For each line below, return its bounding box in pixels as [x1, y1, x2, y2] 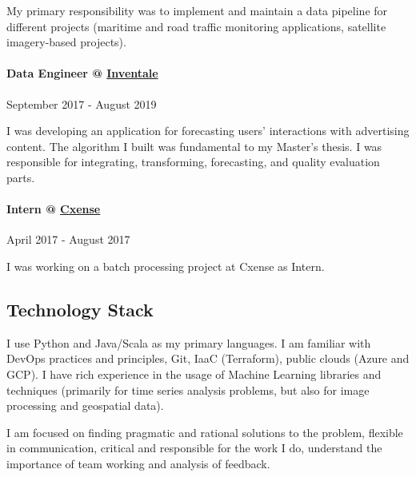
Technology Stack [6, 296, 154, 321]
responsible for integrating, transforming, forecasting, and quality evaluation [6, 153, 380, 170]
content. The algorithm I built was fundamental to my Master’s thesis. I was [6, 137, 382, 154]
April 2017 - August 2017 [6, 231, 130, 248]
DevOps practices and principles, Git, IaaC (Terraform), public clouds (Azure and [6, 350, 410, 367]
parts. [6, 169, 35, 185]
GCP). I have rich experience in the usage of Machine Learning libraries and [6, 365, 382, 382]
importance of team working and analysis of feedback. [6, 455, 270, 471]
